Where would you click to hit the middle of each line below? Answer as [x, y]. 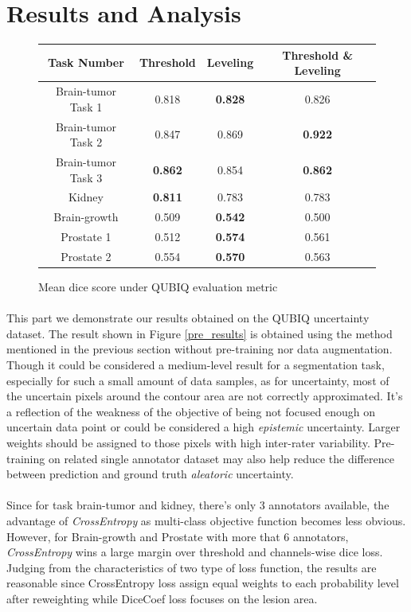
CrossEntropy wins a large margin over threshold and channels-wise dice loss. [195, 552]
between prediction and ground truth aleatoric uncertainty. [150, 474]
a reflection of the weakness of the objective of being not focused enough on [191, 411]
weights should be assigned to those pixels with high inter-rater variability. [188, 442]
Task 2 [86, 142]
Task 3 [86, 177]
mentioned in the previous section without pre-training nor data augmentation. [200, 349]
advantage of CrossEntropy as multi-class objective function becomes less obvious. [206, 520]
